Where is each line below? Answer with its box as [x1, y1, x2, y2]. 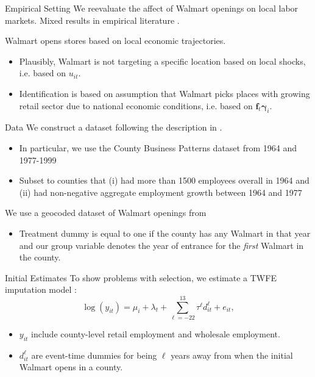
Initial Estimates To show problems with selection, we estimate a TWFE [5, 271, 277, 284]
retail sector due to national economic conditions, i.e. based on [19, 99, 253, 112]
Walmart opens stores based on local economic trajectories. [5, 34, 226, 47]
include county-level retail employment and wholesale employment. [31, 328, 280, 340]
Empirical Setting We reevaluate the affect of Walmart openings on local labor [5, 2, 299, 14]
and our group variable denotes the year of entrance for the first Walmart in [19, 239, 304, 251]
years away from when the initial [171, 348, 293, 361]
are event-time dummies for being [31, 348, 157, 361]
